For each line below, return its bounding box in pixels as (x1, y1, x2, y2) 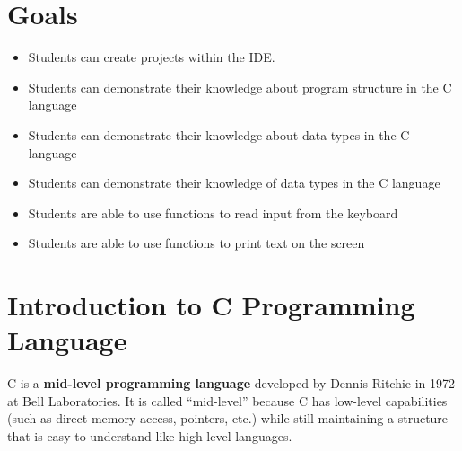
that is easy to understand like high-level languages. (7, 426, 292, 445)
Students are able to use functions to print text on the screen (28, 234, 365, 252)
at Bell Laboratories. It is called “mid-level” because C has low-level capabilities (7, 391, 448, 410)
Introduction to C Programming (7, 287, 415, 323)
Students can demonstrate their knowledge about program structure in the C (28, 77, 452, 96)
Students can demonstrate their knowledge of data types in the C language (28, 173, 440, 192)
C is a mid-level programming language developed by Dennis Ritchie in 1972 (7, 374, 456, 393)
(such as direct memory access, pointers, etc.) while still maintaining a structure (7, 409, 449, 428)
